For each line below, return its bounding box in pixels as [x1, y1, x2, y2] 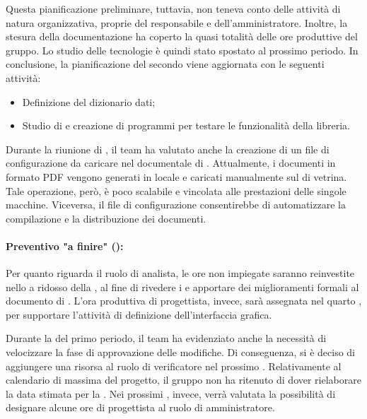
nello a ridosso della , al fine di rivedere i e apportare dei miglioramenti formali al [6, 279, 359, 294]
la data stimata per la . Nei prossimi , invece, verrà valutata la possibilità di [6, 386, 336, 401]
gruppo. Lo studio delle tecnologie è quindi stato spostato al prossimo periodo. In [6, 42, 359, 57]
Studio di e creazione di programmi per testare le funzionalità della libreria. [22, 118, 350, 133]
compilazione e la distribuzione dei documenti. [6, 211, 206, 225]
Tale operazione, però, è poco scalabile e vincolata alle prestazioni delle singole [6, 183, 346, 198]
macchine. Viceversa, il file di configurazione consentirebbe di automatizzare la [6, 197, 346, 212]
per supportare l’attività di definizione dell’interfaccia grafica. [6, 307, 272, 321]
